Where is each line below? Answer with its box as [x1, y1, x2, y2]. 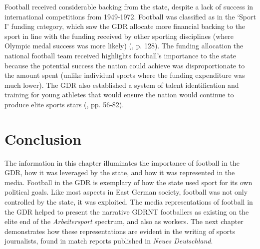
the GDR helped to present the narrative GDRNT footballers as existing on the [4, 206, 249, 217]
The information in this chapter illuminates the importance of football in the [4, 157, 240, 168]
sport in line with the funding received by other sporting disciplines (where [4, 30, 234, 41]
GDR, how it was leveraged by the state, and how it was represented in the [4, 167, 235, 178]
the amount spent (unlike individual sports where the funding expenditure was [4, 70, 245, 80]
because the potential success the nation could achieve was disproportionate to [4, 60, 245, 70]
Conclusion [4, 128, 82, 149]
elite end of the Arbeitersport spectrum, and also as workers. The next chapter [4, 216, 244, 227]
